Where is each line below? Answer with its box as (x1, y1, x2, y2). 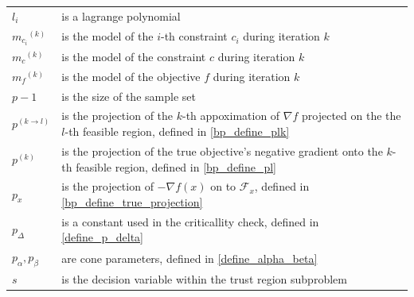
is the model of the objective (61, 67, 201, 84)
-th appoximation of (182, 107, 280, 124)
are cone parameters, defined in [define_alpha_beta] (61, 249, 318, 266)
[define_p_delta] (61, 229, 143, 245)
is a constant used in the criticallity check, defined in (61, 213, 319, 229)
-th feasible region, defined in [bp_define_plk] (64, 123, 290, 140)
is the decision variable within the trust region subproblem (61, 271, 347, 287)
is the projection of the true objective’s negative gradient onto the (61, 142, 383, 159)
